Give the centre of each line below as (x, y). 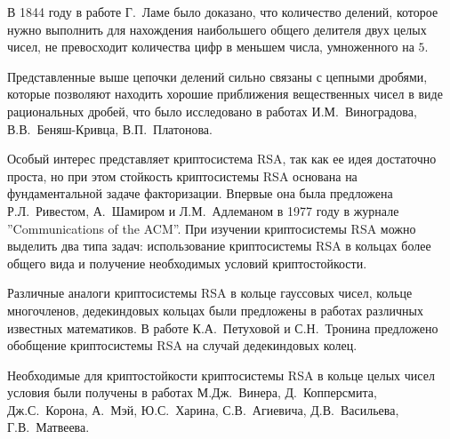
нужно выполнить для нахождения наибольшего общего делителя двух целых (217, 29)
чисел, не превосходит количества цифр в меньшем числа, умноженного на (211, 47)
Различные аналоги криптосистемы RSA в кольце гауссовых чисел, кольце (210, 293)
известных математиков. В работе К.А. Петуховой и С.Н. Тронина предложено (223, 327)
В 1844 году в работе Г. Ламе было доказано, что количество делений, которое (223, 12)
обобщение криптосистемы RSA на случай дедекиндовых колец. (182, 345)
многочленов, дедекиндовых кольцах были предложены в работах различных (215, 310)
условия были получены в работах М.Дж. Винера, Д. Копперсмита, (192, 392)
